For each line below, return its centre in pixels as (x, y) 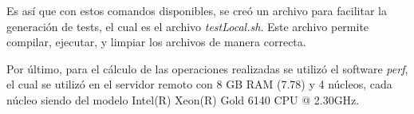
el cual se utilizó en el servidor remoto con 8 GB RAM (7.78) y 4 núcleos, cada (199, 84)
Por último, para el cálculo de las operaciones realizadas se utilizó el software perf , (207, 68)
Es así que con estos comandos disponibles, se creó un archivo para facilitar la (197, 10)
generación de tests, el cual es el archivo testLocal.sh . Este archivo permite (188, 26)
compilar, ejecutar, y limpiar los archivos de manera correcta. (156, 42)
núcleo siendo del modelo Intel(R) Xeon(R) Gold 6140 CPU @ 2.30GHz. (183, 99)
